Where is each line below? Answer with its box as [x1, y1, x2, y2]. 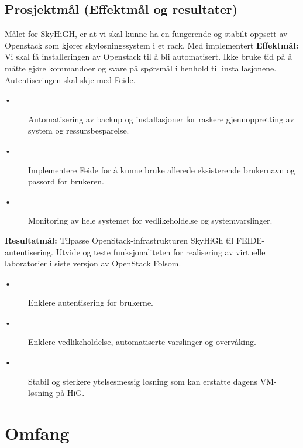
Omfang [5, 421, 70, 445]
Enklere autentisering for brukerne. [28, 296, 154, 309]
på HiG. [56, 387, 85, 399]
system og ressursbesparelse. [28, 124, 129, 136]
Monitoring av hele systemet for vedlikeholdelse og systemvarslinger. [28, 214, 273, 227]
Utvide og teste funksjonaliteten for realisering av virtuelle [56, 245, 266, 258]
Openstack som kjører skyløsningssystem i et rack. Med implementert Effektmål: [5, 39, 299, 51]
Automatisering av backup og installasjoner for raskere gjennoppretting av [28, 112, 294, 125]
